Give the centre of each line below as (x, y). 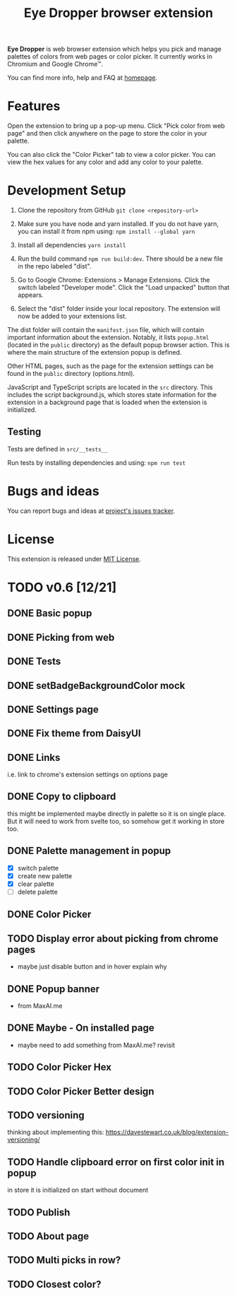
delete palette (37, 892)
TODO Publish (39, 1212)
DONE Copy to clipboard (62, 797)
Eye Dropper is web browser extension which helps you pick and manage (115, 49)
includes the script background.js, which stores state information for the (112, 395)
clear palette (36, 884)
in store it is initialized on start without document (78, 1190)
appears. (30, 295)
